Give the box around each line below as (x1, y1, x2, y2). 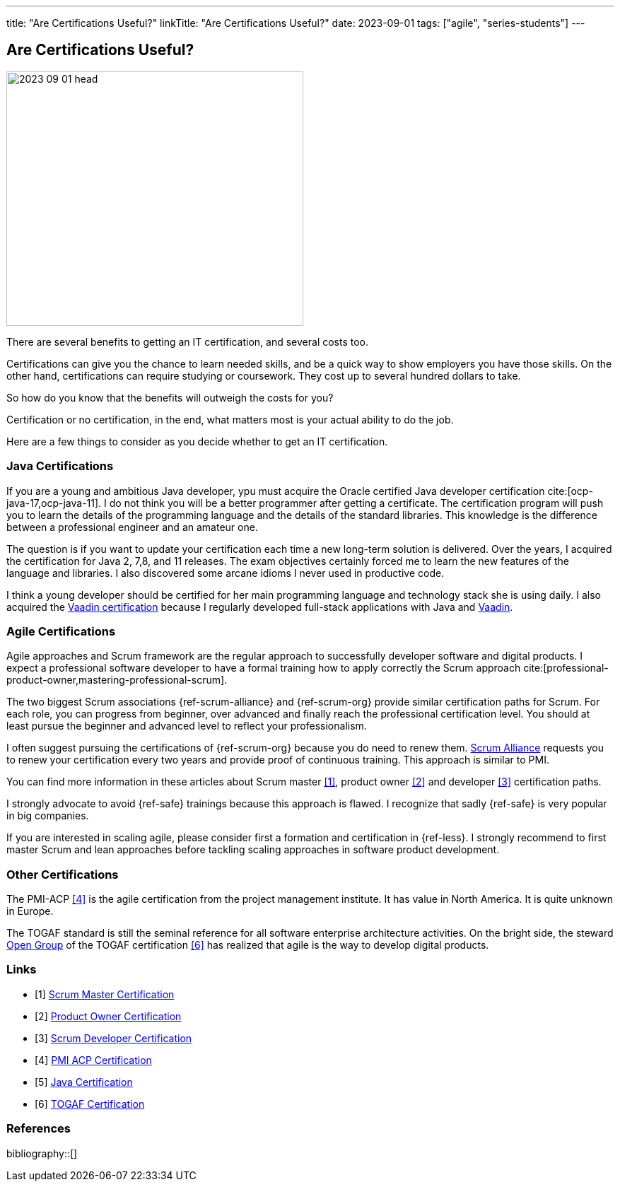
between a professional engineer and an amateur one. (6, 520, 258, 533)
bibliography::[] (6, 1147, 78, 1159)
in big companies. (6, 809, 89, 822)
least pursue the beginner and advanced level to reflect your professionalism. (6, 720, 367, 732)
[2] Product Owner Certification (35, 1010, 182, 1022)
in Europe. (6, 905, 54, 918)
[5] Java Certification (35, 1075, 133, 1088)
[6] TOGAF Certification (35, 1097, 145, 1110)
